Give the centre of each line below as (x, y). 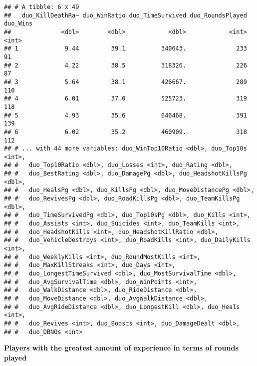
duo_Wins (18, 24)
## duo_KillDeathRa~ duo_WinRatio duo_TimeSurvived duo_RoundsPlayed (126, 15)
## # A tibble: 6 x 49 (42, 7)
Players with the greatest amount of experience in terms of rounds (121, 348)
